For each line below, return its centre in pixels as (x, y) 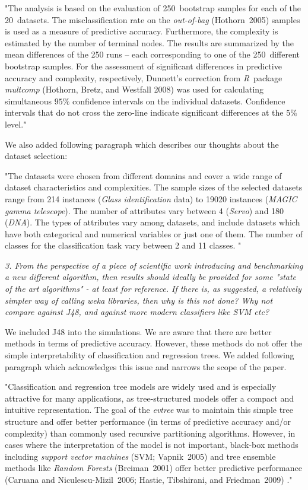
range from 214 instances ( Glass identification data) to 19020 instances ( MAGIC (151, 198)
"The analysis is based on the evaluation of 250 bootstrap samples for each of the (153, 8)
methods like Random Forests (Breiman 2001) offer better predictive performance (153, 468)
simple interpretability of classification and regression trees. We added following (150, 355)
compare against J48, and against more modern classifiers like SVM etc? (137, 312)
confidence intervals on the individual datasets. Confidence (179, 101)
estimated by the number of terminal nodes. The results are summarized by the (150, 42)
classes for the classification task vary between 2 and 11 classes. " (123, 245)
